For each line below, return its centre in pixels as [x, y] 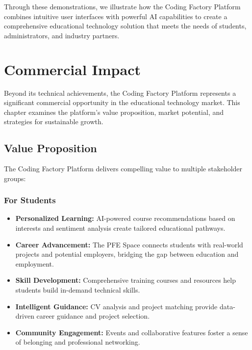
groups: [15, 178]
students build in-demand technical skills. [78, 290]
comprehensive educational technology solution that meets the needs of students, [125, 26]
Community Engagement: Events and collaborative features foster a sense [132, 332]
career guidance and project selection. [93, 316]
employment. [35, 263]
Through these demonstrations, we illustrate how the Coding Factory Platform [122, 6]
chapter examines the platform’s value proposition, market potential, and [114, 112]
